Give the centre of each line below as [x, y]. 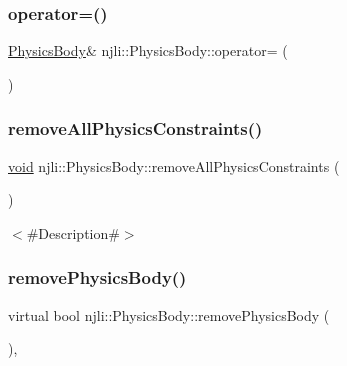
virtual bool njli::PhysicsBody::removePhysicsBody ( [169, 314]
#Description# [73, 232]
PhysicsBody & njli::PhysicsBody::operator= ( [148, 50]
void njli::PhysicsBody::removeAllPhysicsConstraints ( [174, 165]
